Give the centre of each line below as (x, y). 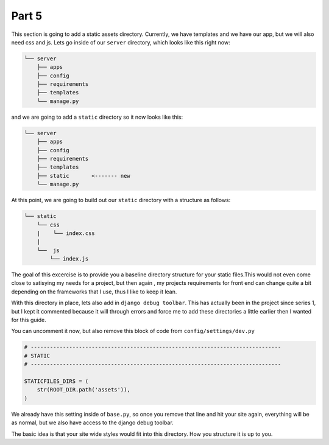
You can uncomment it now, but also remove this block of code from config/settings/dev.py (133, 331)
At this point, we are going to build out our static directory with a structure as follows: (121, 200)
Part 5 (27, 16)
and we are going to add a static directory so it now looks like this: (97, 117)
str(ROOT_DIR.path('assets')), (83, 390)
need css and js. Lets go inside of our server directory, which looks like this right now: (121, 42)
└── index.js (69, 259)
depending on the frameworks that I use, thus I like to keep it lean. (94, 292)
